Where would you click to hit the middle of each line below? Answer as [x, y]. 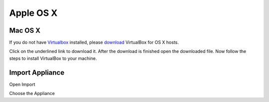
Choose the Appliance [32, 94]
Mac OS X [25, 30]
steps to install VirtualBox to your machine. [53, 58]
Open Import [22, 84]
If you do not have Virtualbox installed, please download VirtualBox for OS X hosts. [94, 43]
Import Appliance [37, 73]
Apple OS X [33, 13]
